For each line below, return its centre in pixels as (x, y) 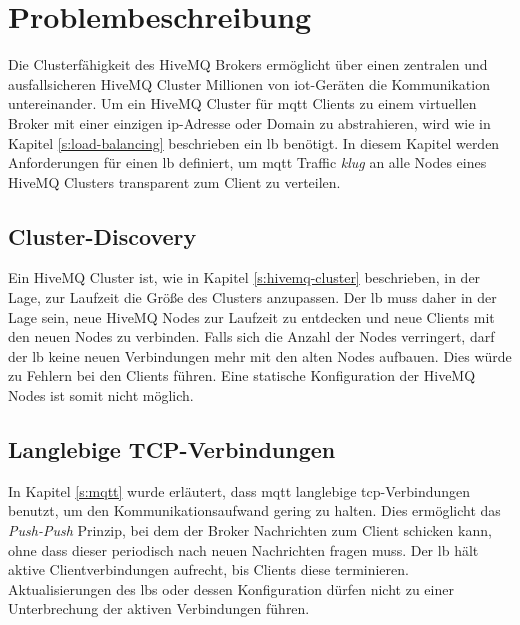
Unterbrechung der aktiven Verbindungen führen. (159, 608)
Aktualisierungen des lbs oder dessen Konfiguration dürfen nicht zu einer (231, 588)
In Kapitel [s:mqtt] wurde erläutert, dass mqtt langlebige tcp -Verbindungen (239, 490)
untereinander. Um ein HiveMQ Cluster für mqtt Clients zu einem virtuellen (242, 103)
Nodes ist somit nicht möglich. (101, 395)
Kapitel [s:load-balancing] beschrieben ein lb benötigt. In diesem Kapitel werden (254, 142)
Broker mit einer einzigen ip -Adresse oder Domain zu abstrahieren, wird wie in (249, 122)
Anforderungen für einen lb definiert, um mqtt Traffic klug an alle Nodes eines (247, 162)
